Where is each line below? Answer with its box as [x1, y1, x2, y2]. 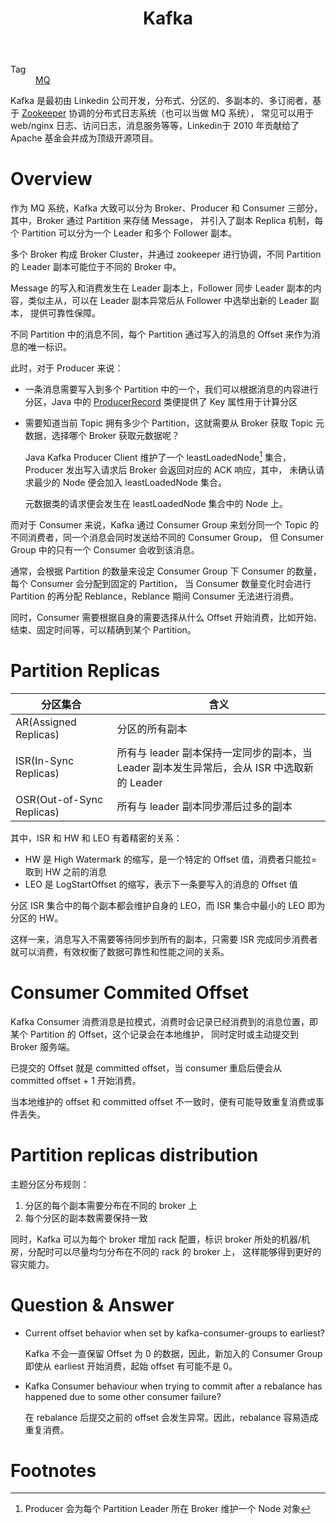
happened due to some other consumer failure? [24, 1390, 222, 1402]
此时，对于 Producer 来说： [10, 362, 124, 374]
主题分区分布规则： [10, 1178, 90, 1190]
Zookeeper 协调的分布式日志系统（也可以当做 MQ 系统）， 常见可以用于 [21, 107, 315, 119]
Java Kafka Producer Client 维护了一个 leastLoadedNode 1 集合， [24, 450, 292, 463]
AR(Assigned [15, 715, 77, 729]
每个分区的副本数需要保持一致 [24, 1212, 148, 1224]
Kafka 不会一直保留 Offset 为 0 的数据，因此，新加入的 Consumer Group [24, 1347, 323, 1359]
